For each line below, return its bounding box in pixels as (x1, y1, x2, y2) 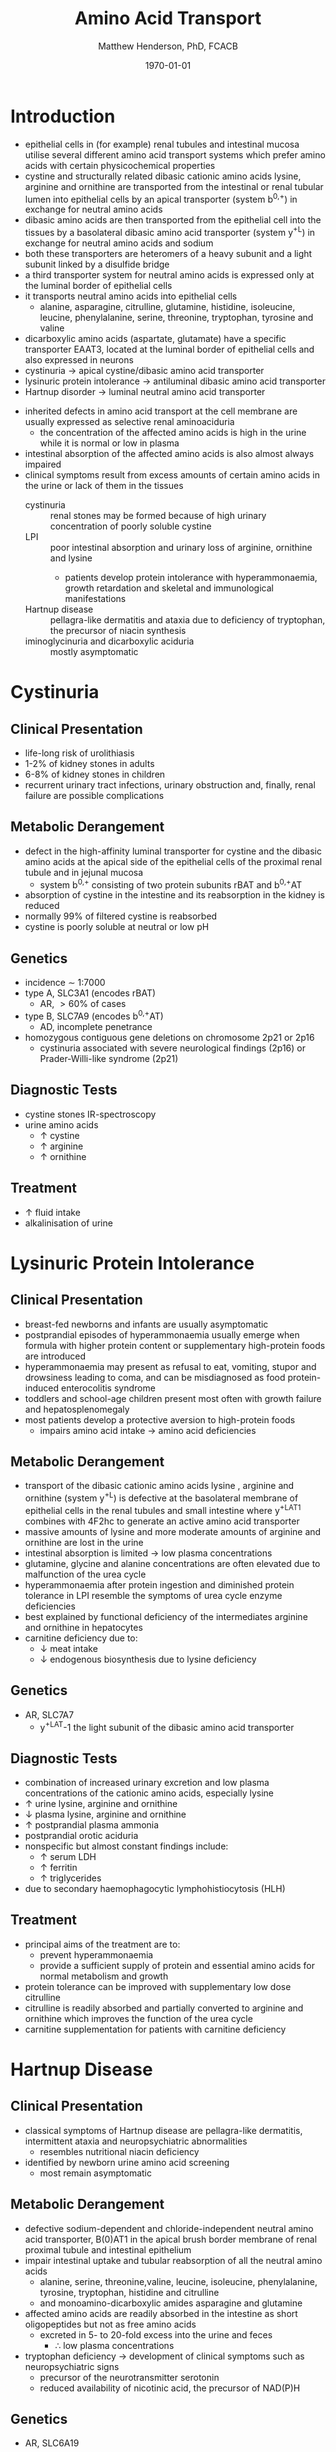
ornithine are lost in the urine (24, 1536, 144, 1548)
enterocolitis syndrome (60, 1382, 156, 1394)
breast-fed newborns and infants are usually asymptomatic (24, 1318, 269, 1330)
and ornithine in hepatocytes (24, 1621, 143, 1633)
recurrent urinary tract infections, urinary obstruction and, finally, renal (24, 779, 316, 791)
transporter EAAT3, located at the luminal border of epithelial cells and (24, 343, 315, 355)
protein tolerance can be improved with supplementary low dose (24, 1980, 292, 1992)
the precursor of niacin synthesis (49, 625, 187, 636)
